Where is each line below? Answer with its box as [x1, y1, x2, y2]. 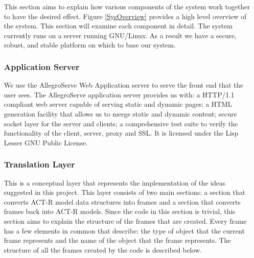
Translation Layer [4, 158, 75, 170]
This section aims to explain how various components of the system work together [4, 1, 250, 11]
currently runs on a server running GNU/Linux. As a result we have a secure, [4, 30, 237, 40]
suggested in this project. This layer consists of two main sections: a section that [4, 187, 246, 197]
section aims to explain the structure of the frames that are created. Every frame [4, 215, 247, 226]
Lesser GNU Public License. [4, 137, 88, 147]
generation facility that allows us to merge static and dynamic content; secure [4, 108, 237, 118]
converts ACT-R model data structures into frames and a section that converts [4, 196, 241, 207]
